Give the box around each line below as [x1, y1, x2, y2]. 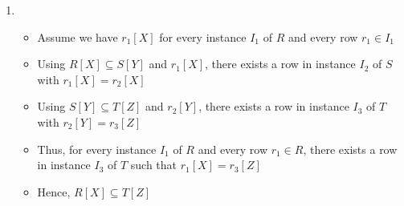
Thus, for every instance [37, 140, 157, 157]
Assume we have [37, 28, 118, 45]
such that [130, 156, 178, 173]
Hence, [37, 183, 71, 200]
